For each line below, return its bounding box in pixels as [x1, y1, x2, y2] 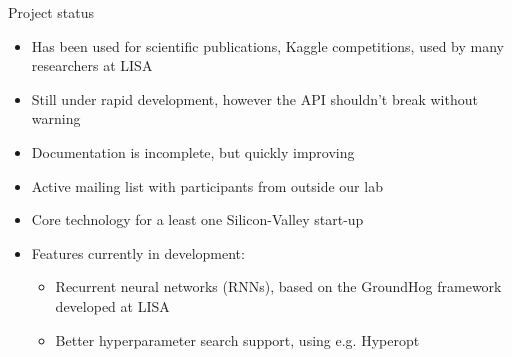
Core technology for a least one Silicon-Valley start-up [31, 209, 364, 230]
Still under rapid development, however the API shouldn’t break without [31, 88, 478, 109]
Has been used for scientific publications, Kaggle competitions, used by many [31, 35, 505, 56]
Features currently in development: [31, 242, 245, 263]
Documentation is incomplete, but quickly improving [31, 141, 355, 162]
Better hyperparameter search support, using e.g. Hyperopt [55, 329, 420, 350]
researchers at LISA [31, 55, 153, 76]
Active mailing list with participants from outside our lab [31, 175, 383, 196]
